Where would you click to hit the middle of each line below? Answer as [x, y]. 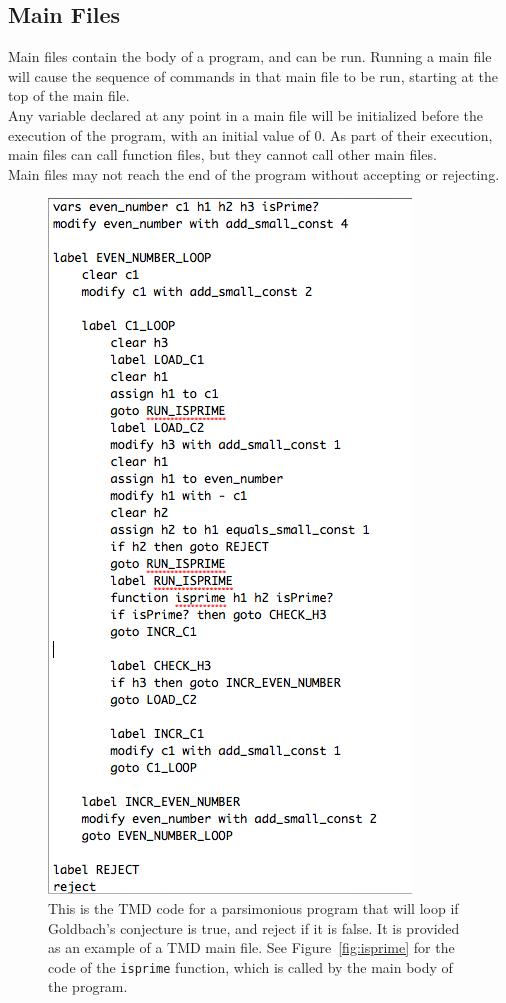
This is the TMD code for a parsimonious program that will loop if [253, 907]
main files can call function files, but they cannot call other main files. [222, 154]
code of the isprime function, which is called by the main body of [250, 966]
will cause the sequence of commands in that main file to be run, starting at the [253, 75]
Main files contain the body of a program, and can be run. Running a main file [250, 56]
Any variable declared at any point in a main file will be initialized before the [245, 114]
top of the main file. [69, 95]
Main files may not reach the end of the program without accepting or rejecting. [254, 173]
